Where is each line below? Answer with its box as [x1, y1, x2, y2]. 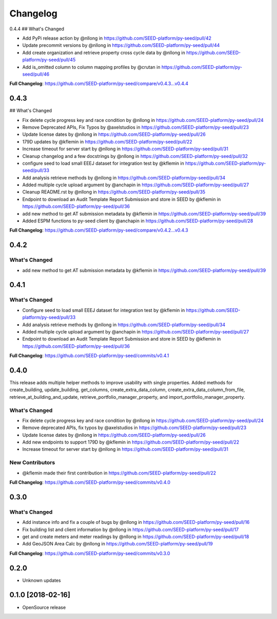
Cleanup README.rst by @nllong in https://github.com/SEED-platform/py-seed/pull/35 [22, 189, 206, 195]
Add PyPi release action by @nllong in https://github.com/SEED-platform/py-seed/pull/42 [22, 35, 211, 41]
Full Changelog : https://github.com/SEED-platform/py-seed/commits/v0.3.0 [9, 550, 170, 556]
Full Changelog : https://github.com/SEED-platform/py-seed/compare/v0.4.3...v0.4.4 [9, 80, 188, 87]
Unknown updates [22, 577, 61, 583]
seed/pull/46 [22, 71, 50, 77]
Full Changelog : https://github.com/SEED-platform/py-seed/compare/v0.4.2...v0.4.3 [9, 227, 188, 234]
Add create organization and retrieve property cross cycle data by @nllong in [22, 49, 186, 56]
